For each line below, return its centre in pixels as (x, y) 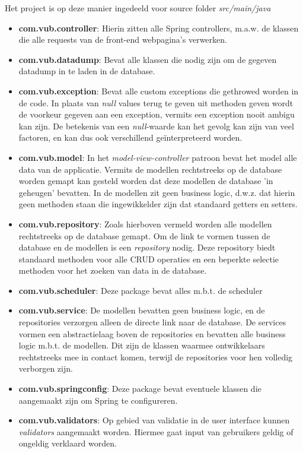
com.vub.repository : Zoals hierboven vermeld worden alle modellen (145, 224)
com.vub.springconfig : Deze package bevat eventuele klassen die (140, 389)
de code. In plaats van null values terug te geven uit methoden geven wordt (156, 102)
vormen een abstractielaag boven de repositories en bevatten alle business (152, 333)
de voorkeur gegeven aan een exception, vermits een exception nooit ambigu (157, 114)
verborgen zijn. (46, 368)
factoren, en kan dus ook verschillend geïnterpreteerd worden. (130, 137)
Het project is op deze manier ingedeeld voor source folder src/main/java (138, 8)
